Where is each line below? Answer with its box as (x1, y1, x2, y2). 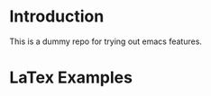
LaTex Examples (9, 67, 133, 88)
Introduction (9, 6, 105, 27)
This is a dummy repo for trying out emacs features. (9, 36, 203, 47)
